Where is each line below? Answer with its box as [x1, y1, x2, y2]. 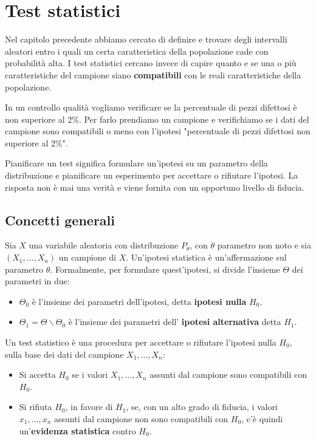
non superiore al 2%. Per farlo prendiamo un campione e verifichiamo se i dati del [5, 112, 309, 125]
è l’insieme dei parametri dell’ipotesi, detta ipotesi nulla [32, 295, 247, 307]
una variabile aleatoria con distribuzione [29, 239, 179, 251]
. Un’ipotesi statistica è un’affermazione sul [126, 251, 287, 264]
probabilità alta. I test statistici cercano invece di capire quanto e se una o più [5, 56, 297, 69]
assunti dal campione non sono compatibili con [54, 412, 228, 425]
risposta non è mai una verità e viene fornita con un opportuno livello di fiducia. [5, 180, 304, 193]
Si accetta [19, 368, 56, 381]
